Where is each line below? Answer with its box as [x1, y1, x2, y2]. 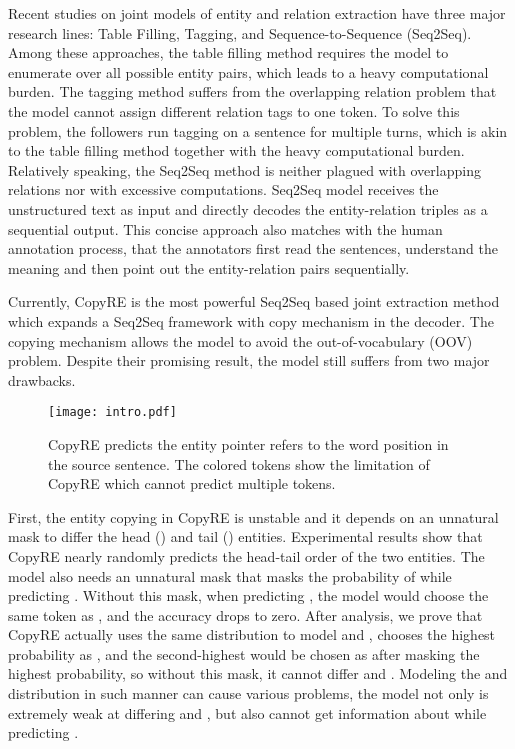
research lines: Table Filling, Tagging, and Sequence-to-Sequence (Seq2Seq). [8, 22, 472, 43]
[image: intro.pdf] [48, 405, 177, 420]
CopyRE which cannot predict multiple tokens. [48, 473, 336, 494]
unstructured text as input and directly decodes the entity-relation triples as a [8, 198, 488, 219]
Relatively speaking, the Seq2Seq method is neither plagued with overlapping [8, 159, 481, 180]
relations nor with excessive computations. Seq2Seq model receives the [8, 179, 439, 200]
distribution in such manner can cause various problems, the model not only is [8, 683, 489, 704]
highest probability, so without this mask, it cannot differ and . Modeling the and [8, 663, 508, 684]
